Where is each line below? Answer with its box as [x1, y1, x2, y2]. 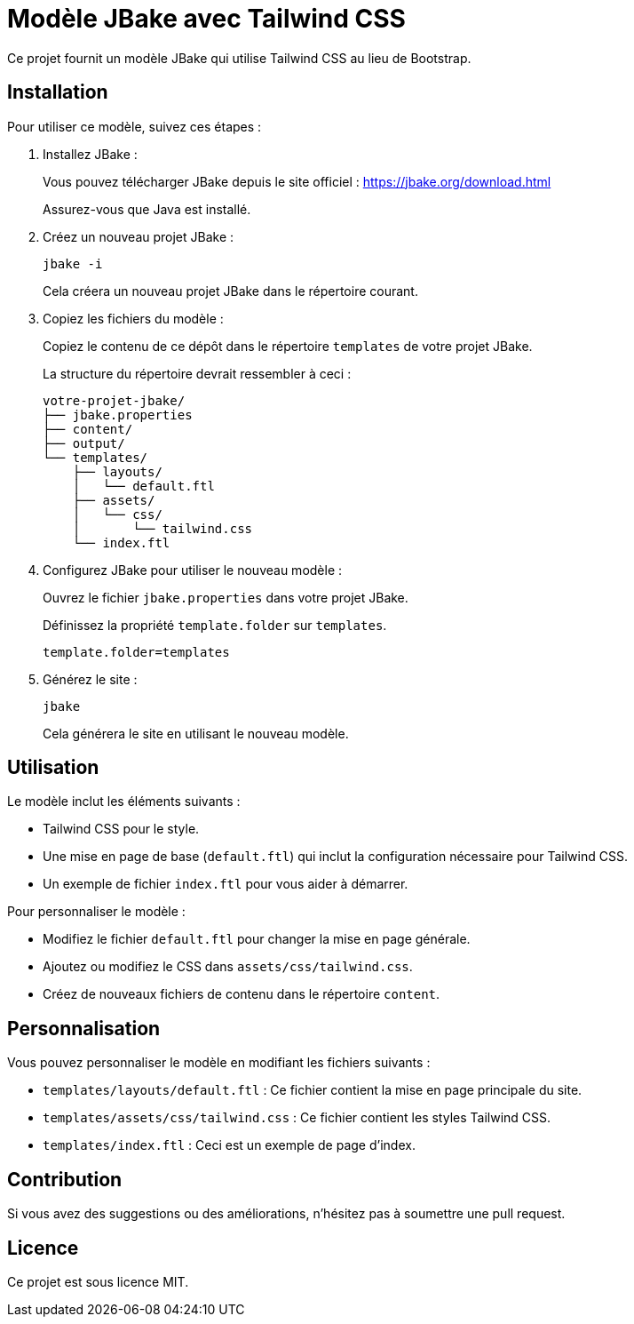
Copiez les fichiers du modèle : [43, 310, 224, 326]
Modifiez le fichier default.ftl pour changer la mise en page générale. [43, 931, 471, 947]
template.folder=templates [43, 644, 230, 659]
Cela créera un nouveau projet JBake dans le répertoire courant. [43, 283, 418, 299]
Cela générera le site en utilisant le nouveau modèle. [43, 725, 349, 741]
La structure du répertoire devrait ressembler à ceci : [43, 365, 352, 381]
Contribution [7, 1168, 123, 1191]
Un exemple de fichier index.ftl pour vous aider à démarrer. [43, 876, 408, 892]
